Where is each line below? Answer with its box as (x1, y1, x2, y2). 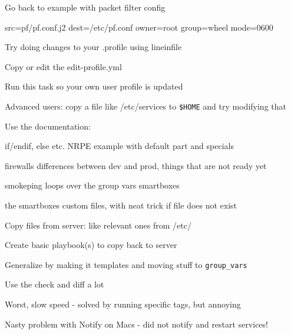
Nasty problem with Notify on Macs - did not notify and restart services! (5, 318, 268, 330)
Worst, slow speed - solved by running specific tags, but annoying (5, 298, 241, 310)
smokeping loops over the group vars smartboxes (5, 179, 180, 191)
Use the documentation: (5, 120, 91, 132)
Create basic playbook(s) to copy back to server (5, 239, 177, 251)
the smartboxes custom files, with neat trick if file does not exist (5, 199, 237, 211)
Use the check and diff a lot (5, 278, 104, 290)
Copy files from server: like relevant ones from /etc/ (5, 219, 191, 231)
